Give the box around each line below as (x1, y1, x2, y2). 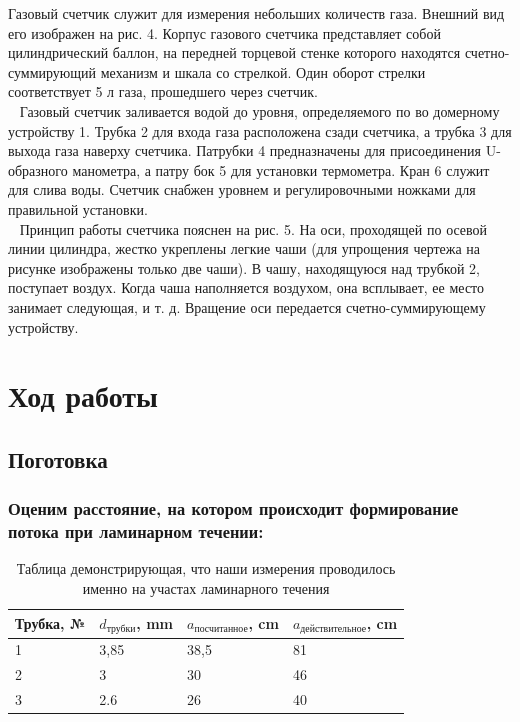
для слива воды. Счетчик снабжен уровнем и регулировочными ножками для (8, 179, 476, 200)
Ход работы (8, 375, 158, 416)
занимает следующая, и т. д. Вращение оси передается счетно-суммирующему (8, 296, 486, 317)
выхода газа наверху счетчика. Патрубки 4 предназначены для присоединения (8, 140, 482, 161)
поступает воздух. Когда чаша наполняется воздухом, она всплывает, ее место (8, 277, 485, 298)
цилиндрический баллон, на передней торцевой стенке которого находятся (8, 42, 461, 63)
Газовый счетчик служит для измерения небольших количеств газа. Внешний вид (8, 3, 505, 23)
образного (8, 159, 68, 180)
